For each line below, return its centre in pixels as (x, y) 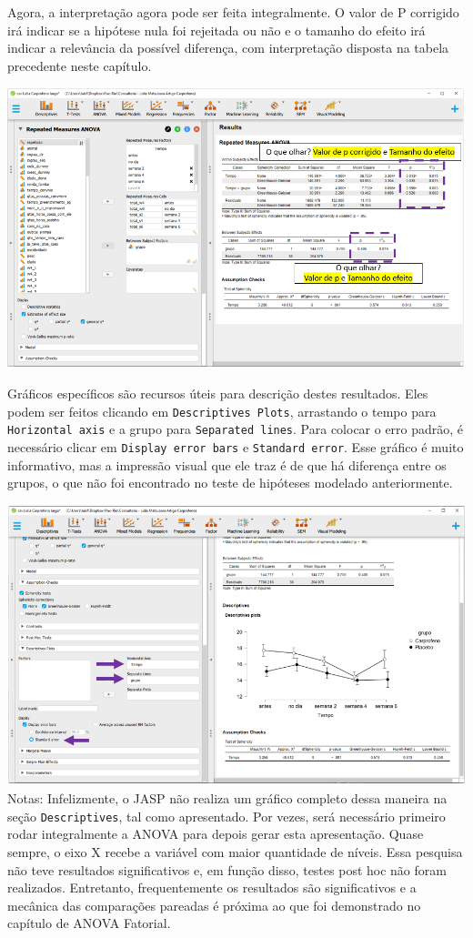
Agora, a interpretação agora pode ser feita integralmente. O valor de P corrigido (233, 12)
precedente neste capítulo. (80, 65)
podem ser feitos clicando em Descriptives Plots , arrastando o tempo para (222, 411)
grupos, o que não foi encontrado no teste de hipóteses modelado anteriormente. (230, 483)
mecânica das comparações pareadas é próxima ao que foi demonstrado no (214, 905)
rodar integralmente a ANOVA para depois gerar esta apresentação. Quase (216, 834)
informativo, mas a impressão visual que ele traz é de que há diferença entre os (227, 464)
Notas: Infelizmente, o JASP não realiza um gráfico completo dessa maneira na (227, 798)
